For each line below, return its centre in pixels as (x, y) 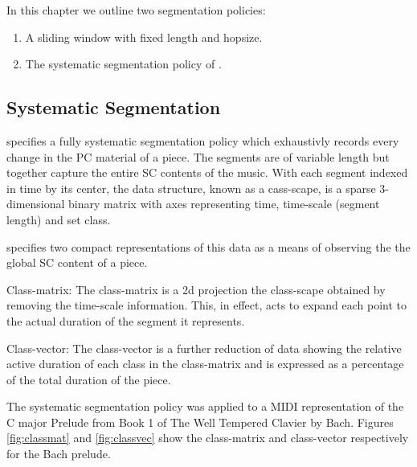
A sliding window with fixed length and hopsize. (144, 37)
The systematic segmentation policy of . (123, 64)
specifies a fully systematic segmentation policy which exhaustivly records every (203, 140)
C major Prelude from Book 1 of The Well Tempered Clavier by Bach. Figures (200, 422)
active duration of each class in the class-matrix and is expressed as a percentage (205, 364)
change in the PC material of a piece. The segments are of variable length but (198, 156)
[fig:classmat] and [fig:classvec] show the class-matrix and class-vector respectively (208, 438)
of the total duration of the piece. (89, 379)
